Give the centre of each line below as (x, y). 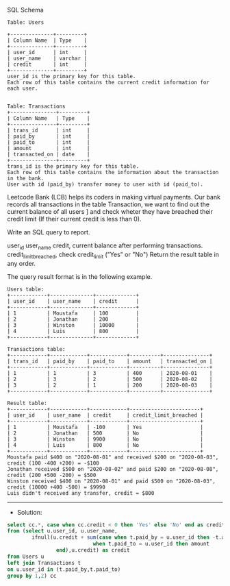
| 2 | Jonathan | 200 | (73, 319)
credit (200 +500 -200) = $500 (52, 475)
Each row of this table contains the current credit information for (108, 82)
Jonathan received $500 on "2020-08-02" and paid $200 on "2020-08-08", (113, 469)
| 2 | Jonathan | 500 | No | (105, 433)
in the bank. (26, 178)
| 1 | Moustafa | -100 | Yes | (105, 427)
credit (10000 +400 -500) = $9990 (56, 487)
